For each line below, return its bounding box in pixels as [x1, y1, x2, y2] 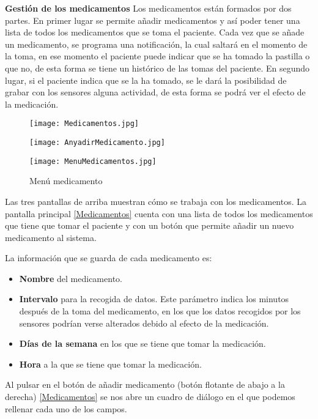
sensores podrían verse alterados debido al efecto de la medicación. [19, 316, 269, 329]
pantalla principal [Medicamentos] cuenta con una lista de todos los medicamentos [5, 207, 313, 220]
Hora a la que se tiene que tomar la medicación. [19, 357, 202, 370]
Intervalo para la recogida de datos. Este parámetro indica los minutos [19, 292, 289, 305]
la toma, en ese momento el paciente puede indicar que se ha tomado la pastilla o [5, 50, 310, 62]
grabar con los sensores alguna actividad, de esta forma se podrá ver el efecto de [5, 86, 306, 98]
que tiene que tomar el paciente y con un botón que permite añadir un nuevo [5, 219, 294, 232]
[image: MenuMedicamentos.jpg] [29, 157, 157, 166]
